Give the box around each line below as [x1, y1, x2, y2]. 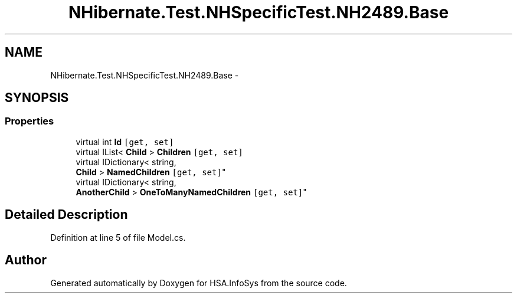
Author [5, 253, 47, 268]
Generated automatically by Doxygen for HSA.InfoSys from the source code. [50, 277, 347, 288]
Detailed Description [5, 207, 128, 222]
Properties [5, 115, 54, 127]
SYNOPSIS [5, 90, 69, 106]
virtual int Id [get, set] [76, 136, 174, 147]
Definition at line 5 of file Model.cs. [50, 232, 186, 243]
